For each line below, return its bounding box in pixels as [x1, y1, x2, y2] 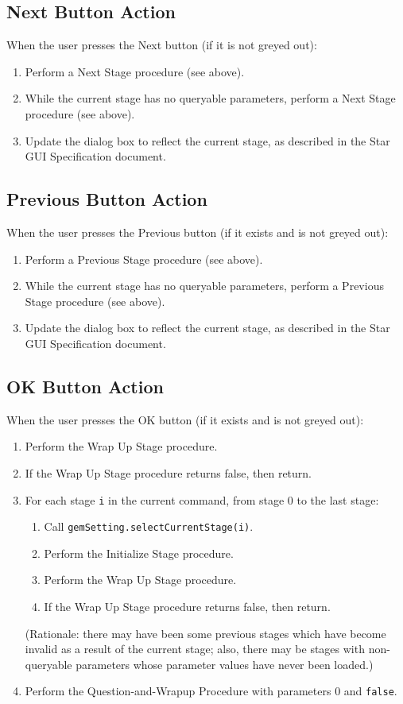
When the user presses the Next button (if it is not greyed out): [6, 37, 317, 53]
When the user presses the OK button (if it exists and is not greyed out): [6, 411, 364, 427]
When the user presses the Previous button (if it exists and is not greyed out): [6, 223, 389, 240]
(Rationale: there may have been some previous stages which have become [25, 625, 386, 641]
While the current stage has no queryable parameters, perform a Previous [25, 277, 384, 294]
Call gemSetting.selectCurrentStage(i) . [44, 518, 254, 535]
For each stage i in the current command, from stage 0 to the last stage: [25, 491, 379, 508]
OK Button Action [6, 373, 164, 398]
